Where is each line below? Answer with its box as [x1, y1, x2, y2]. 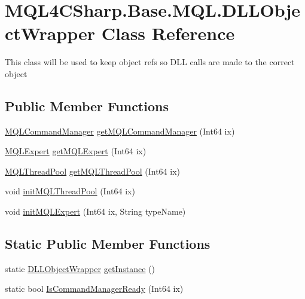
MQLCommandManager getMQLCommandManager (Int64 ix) [5, 124, 235, 137]
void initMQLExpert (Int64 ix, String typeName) [5, 205, 186, 218]
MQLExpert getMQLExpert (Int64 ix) [5, 145, 147, 157]
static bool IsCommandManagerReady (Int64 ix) [5, 282, 184, 295]
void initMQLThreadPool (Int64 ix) [5, 185, 135, 197]
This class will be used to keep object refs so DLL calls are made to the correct [5, 56, 295, 68]
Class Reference [101, 21, 235, 45]
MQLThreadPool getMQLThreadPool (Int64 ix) [5, 164, 180, 177]
